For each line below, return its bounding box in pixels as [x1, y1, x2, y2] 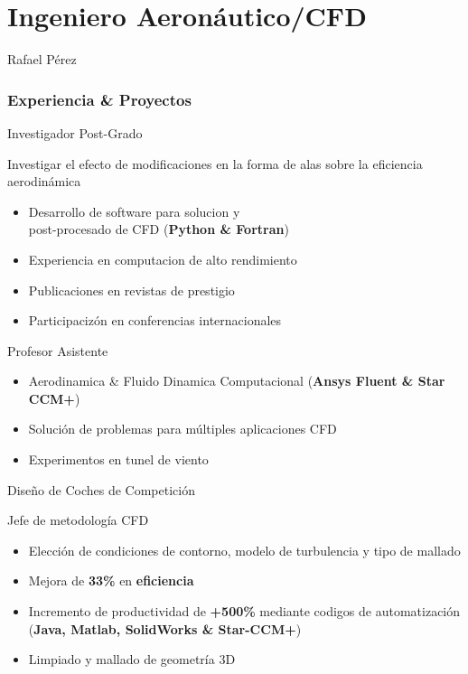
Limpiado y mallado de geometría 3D [28, 650, 236, 669]
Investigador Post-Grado [7, 123, 143, 142]
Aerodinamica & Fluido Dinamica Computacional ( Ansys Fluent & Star [28, 371, 445, 390]
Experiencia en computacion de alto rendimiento [28, 249, 297, 268]
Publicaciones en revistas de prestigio [28, 280, 235, 299]
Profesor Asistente [7, 341, 108, 360]
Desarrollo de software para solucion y [28, 201, 240, 220]
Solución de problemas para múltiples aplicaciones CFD [28, 419, 337, 438]
